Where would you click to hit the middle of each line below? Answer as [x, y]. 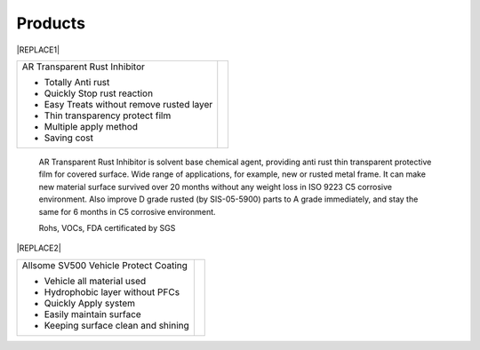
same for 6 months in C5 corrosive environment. [128, 211]
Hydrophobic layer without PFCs [112, 291]
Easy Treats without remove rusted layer [128, 104]
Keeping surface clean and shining [117, 325]
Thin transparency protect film [108, 115]
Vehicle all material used [95, 281]
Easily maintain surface [92, 314]
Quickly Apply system [90, 303]
